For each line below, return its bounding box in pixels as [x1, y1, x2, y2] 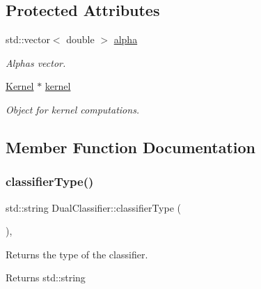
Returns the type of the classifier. [6, 247, 148, 261]
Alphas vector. [6, 55, 66, 70]
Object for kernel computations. [6, 102, 140, 116]
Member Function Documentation [6, 136, 256, 157]
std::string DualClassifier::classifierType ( [6, 200, 182, 214]
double [66, 32, 95, 47]
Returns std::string [6, 270, 86, 285]
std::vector [6, 32, 50, 47]
